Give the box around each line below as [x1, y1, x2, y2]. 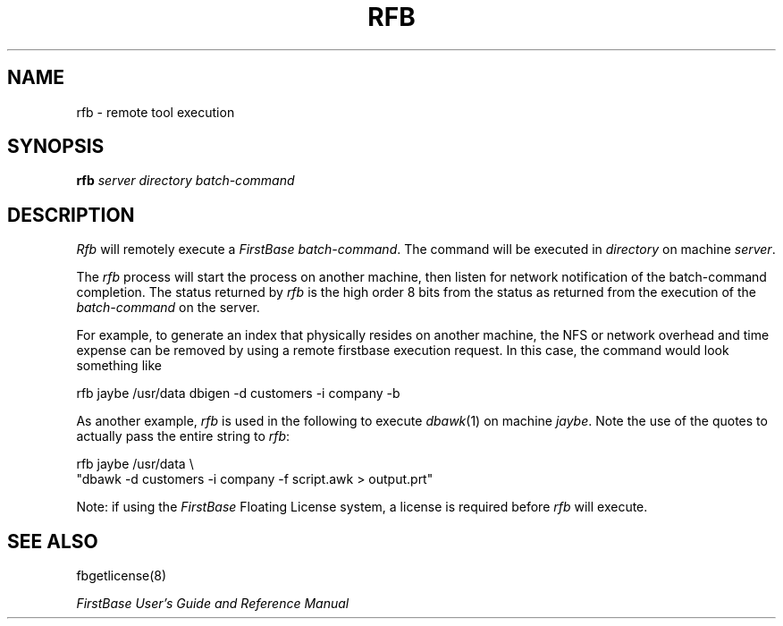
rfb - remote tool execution [76, 104, 235, 120]
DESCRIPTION [7, 203, 135, 226]
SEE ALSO [7, 529, 98, 553]
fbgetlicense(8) [76, 568, 167, 584]
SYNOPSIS [7, 135, 105, 158]
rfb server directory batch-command [76, 173, 295, 189]
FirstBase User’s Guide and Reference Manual [76, 596, 349, 612]
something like [76, 358, 162, 374]
